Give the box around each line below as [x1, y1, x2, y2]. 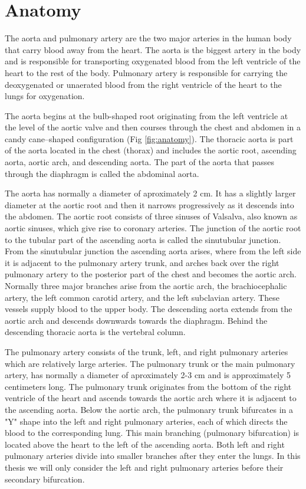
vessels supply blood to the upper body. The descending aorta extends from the [5, 303, 292, 315]
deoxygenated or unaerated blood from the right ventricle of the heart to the [5, 78, 282, 90]
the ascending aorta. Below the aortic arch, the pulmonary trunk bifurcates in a [5, 403, 294, 415]
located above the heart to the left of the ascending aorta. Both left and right [5, 438, 285, 450]
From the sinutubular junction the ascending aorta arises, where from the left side [5, 245, 301, 257]
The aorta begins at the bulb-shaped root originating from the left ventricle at [5, 109, 288, 122]
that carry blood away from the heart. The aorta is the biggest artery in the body [5, 43, 301, 55]
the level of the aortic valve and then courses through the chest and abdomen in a [5, 121, 301, 133]
